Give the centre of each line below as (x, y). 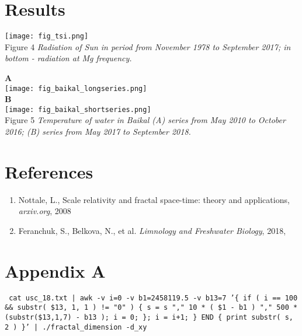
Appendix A (55, 270)
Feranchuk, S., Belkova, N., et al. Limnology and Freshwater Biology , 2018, (152, 230)
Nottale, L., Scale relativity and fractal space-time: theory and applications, (154, 199)
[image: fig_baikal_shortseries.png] (78, 109)
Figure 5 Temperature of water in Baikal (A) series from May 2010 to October (145, 120)
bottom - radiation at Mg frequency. (68, 58)
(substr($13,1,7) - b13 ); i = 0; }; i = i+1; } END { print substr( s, (149, 317)
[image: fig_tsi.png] (47, 36)
